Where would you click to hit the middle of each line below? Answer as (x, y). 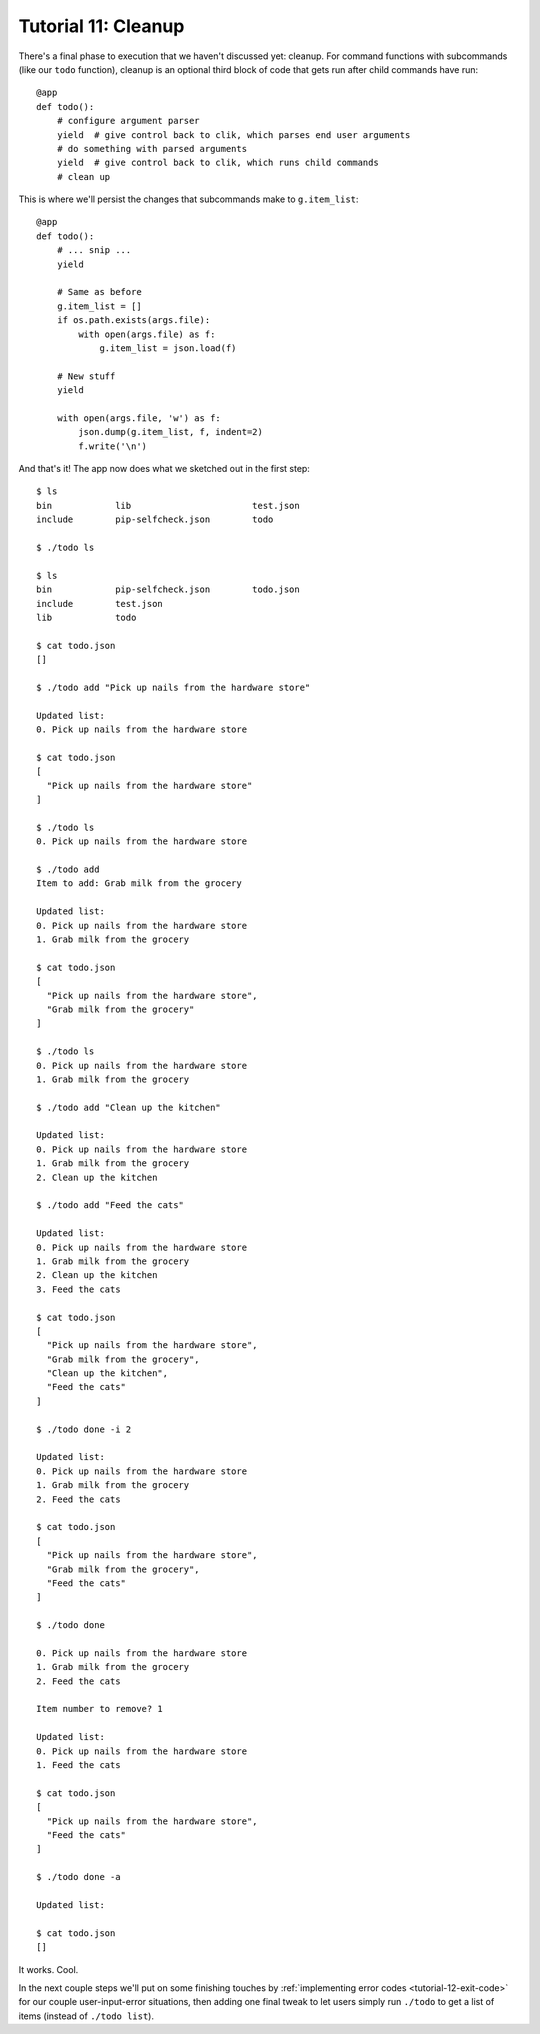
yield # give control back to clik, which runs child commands (217, 163)
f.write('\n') (113, 446)
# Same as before (99, 292)
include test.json (100, 603)
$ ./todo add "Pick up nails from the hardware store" (173, 687)
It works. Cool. (48, 1969)
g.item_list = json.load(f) (168, 348)
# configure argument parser (128, 121)
